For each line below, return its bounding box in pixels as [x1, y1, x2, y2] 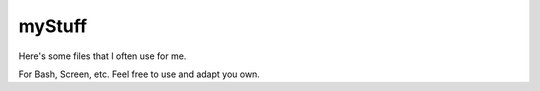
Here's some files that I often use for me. [18, 50, 187, 62]
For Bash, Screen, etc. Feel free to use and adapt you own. [18, 68, 260, 80]
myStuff [18, 15, 88, 37]
